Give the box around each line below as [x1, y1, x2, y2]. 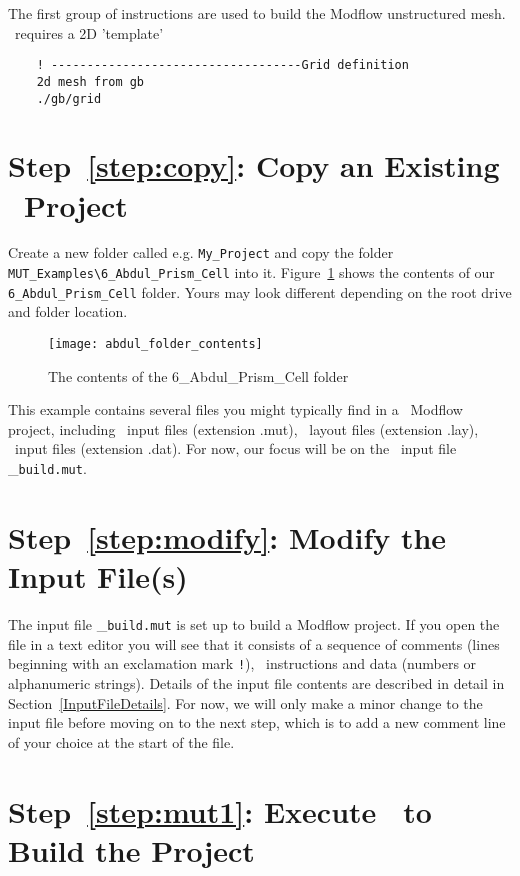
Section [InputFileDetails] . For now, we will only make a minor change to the [8, 692, 483, 713]
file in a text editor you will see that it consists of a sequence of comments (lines [8, 633, 500, 654]
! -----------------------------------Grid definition [36, 58, 409, 73]
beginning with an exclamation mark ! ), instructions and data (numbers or [8, 653, 477, 674]
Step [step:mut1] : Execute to [8, 790, 432, 831]
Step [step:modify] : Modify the [8, 516, 447, 557]
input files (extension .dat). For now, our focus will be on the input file [14, 438, 457, 459]
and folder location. [8, 301, 128, 322]
